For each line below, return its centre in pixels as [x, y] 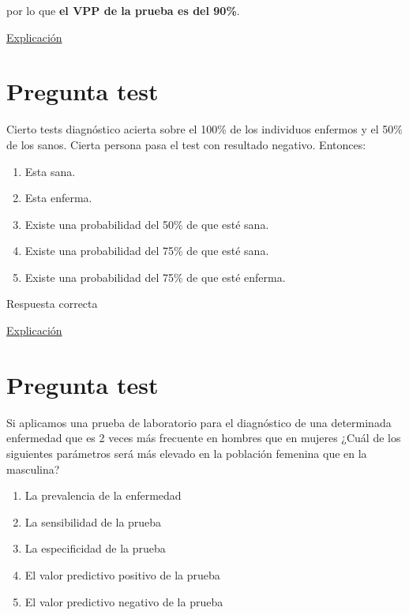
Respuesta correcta [52, 304]
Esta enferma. [58, 198]
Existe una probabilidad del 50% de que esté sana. [147, 224]
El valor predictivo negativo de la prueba [124, 601]
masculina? [33, 469]
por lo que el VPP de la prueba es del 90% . [123, 10]
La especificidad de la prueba [95, 548]
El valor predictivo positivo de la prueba [122, 574]
